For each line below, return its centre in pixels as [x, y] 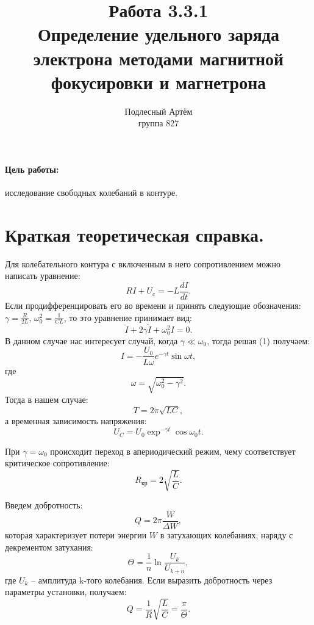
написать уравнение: [43, 276]
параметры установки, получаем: [66, 592]
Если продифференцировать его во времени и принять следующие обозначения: [153, 305]
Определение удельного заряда [159, 34]
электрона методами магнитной [159, 58]
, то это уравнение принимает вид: [128, 317]
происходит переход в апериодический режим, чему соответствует [173, 451]
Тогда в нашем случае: [47, 399]
